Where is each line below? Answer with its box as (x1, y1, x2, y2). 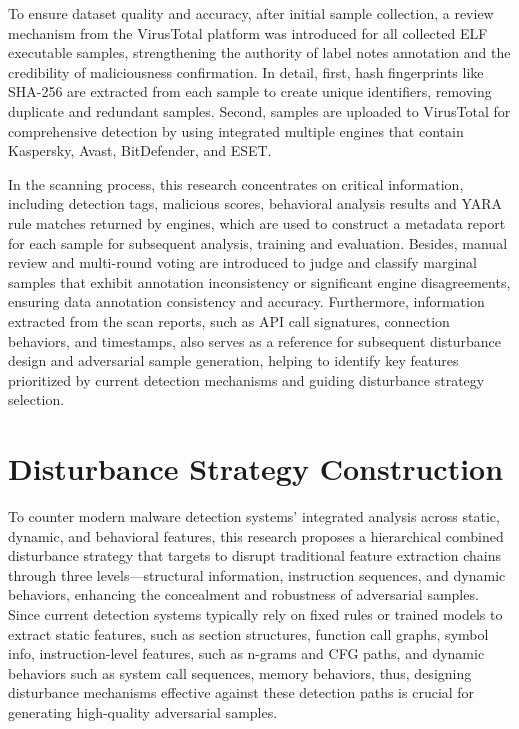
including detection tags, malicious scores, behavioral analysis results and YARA (8, 193, 503, 214)
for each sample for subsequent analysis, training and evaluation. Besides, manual (8, 232, 508, 253)
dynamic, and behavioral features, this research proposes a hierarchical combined (8, 525, 504, 546)
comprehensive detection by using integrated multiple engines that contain (8, 120, 464, 141)
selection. (8, 389, 65, 410)
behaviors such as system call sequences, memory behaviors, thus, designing (8, 662, 472, 683)
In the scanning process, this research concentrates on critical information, (8, 173, 464, 194)
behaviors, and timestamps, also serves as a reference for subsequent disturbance (8, 330, 501, 351)
